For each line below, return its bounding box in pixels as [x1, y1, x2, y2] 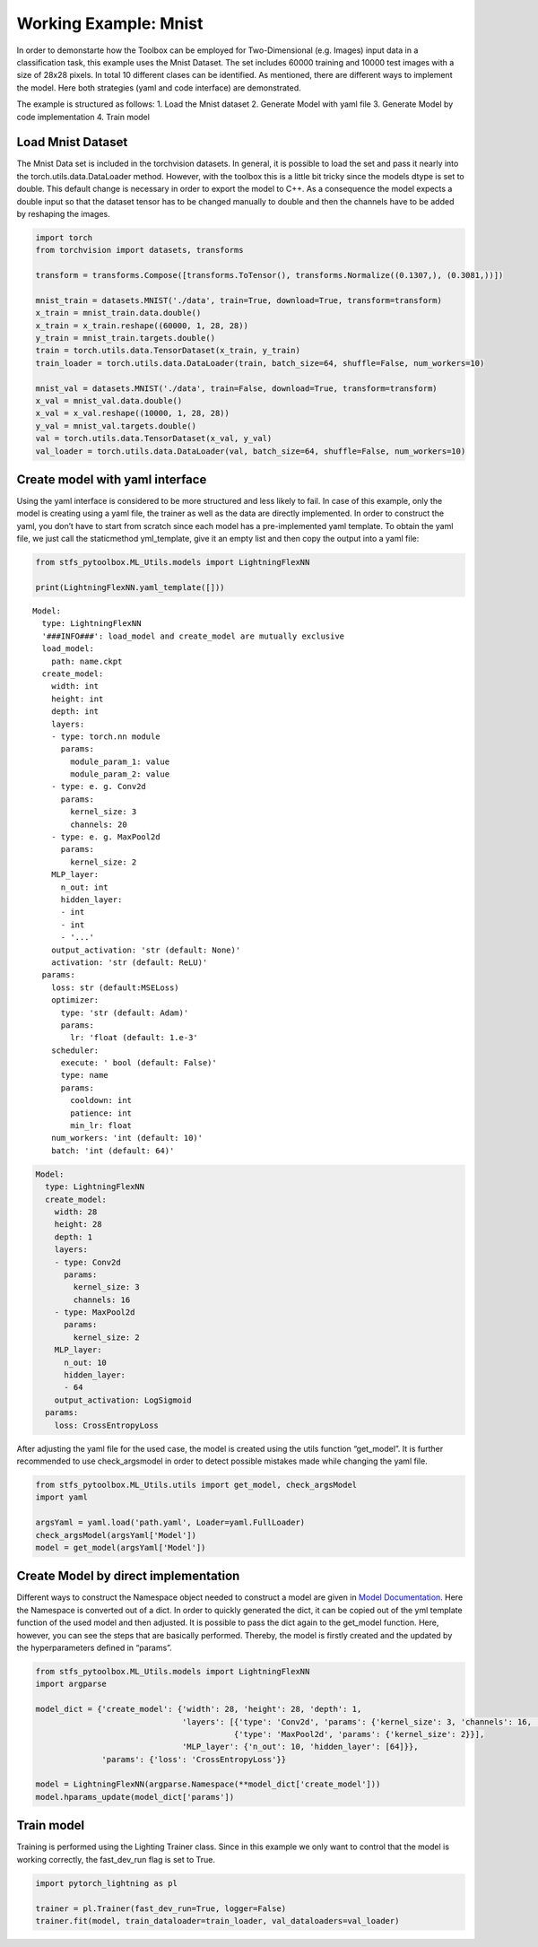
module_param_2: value [70, 769, 170, 779]
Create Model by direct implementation [16, 1569, 240, 1584]
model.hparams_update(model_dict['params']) [35, 1792, 235, 1802]
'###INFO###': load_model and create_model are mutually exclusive [41, 630, 345, 641]
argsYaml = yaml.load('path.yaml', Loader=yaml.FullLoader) [35, 1517, 306, 1528]
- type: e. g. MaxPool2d [50, 832, 161, 842]
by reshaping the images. [16, 208, 111, 219]
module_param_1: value [70, 756, 170, 767]
